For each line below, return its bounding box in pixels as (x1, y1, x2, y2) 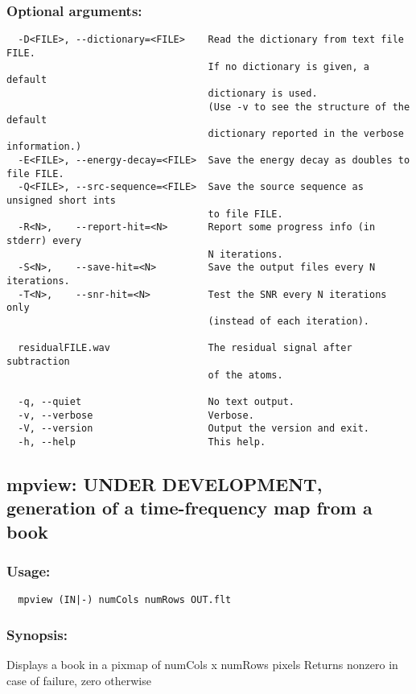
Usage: (6, 561, 51, 581)
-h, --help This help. (18, 436, 266, 448)
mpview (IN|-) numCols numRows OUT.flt (18, 594, 232, 606)
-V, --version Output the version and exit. (18, 423, 370, 435)
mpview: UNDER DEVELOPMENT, (6, 471, 323, 496)
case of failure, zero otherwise (6, 671, 151, 688)
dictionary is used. (208, 87, 318, 99)
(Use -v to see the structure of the (208, 101, 410, 113)
